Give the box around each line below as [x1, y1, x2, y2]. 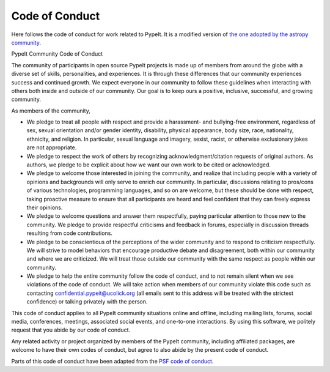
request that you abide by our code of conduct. [11, 326, 131, 333]
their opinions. [26, 204, 63, 211]
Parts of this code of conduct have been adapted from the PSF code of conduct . [11, 357, 214, 365]
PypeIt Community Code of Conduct [11, 50, 103, 58]
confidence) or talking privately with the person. [26, 298, 148, 305]
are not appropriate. [26, 144, 77, 151]
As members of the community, [11, 107, 91, 114]
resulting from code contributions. [26, 229, 113, 237]
